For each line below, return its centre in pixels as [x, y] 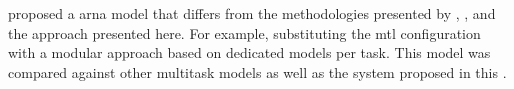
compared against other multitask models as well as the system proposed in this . [257, 71]
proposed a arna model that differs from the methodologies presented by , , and [252, 13]
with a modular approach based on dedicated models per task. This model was [249, 52]
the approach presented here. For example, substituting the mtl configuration [244, 32]
